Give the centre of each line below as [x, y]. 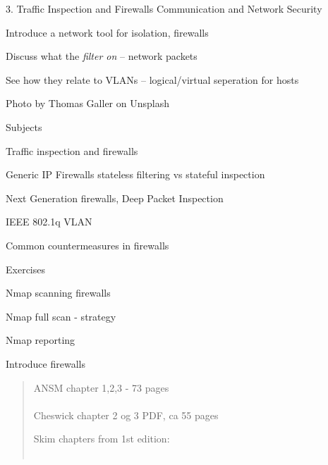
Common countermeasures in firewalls [87, 245]
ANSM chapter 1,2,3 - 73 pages [101, 387]
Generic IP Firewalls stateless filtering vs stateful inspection [135, 174]
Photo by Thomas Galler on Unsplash [87, 103]
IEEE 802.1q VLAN [49, 222]
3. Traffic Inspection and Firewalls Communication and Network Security [164, 8]
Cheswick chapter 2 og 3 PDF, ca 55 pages [126, 415]
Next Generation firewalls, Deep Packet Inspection [115, 198]
